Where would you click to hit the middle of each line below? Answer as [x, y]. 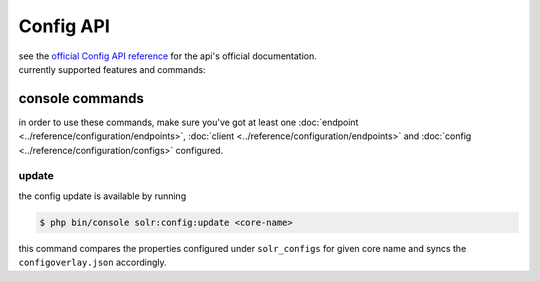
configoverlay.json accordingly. [92, 262]
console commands [81, 98]
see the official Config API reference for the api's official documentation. [167, 56]
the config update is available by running [102, 196]
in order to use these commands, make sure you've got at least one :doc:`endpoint [188, 122]
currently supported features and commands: [112, 69]
